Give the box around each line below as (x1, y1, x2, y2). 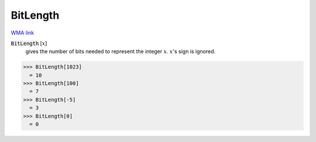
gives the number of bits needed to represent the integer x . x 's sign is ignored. (25, 48, 216, 55)
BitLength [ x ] (11, 40, 47, 47)
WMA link (11, 29, 35, 36)
